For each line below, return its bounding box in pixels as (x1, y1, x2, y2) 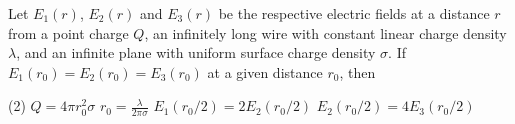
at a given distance (207, 61, 323, 82)
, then (339, 61, 376, 82)
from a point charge (8, 22, 129, 43)
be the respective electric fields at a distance (218, 3, 490, 23)
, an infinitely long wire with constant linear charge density (144, 22, 507, 43)
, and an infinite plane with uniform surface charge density (16, 42, 376, 63)
